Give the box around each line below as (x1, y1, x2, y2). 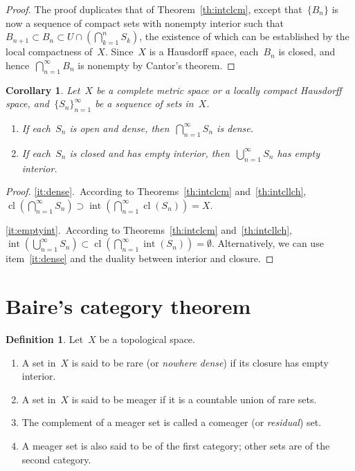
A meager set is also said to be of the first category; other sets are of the (21, 438, 330, 453)
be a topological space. (99, 332, 195, 347)
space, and (6, 96, 49, 111)
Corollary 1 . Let (6, 82, 80, 97)
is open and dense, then (69, 120, 170, 135)
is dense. (217, 120, 254, 135)
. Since (104, 44, 134, 59)
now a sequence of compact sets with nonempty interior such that (6, 15, 284, 30)
